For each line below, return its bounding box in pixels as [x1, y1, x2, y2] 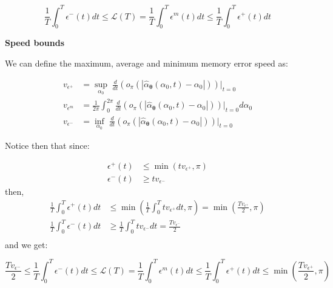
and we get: [5, 238, 48, 250]
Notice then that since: [5, 139, 90, 152]
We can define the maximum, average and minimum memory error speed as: [5, 56, 288, 69]
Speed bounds [5, 36, 65, 49]
